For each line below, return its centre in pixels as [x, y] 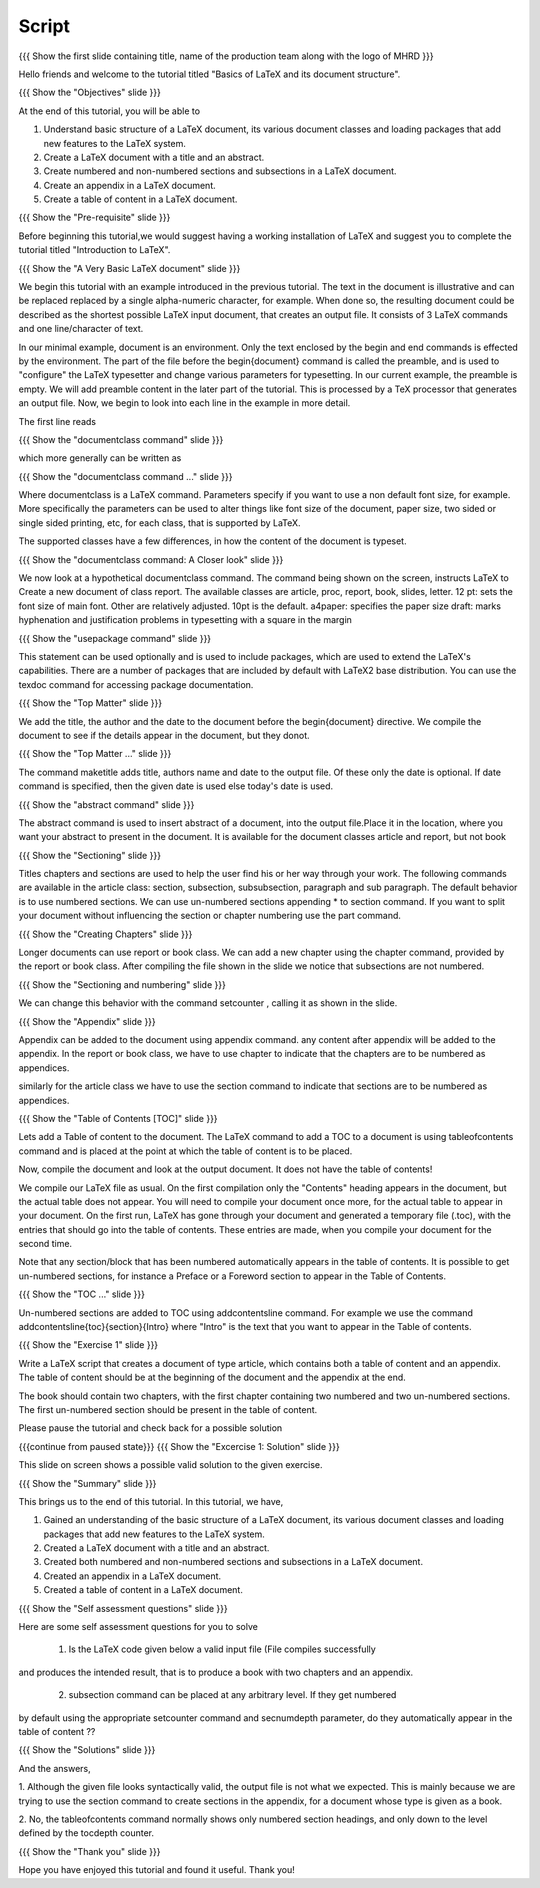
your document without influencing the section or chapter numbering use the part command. [210, 916]
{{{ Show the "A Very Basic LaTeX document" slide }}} [129, 268]
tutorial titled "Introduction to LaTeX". [94, 250]
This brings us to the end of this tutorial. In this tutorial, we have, [151, 1501]
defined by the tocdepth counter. [86, 1833]
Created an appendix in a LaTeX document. [132, 1576]
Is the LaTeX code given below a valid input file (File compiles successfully [222, 1649]
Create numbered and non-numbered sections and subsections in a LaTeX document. [220, 171]
